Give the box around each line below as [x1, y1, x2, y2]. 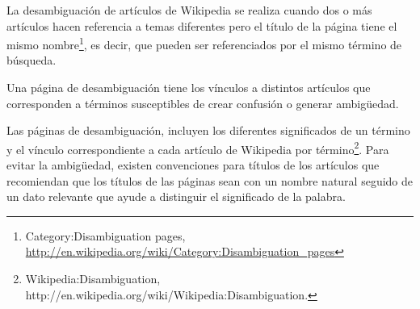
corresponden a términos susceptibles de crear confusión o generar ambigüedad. [6, 94, 399, 111]
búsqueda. [6, 52, 57, 69]
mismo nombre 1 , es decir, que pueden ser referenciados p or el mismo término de [6, 34, 402, 52]
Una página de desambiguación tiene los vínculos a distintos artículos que [6, 79, 371, 96]
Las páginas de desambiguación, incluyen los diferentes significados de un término [6, 122, 410, 139]
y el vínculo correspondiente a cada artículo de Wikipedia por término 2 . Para [6, 138, 389, 157]
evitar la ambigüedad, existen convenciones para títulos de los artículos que [6, 157, 380, 173]
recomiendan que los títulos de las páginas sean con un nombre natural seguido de [6, 172, 414, 189]
